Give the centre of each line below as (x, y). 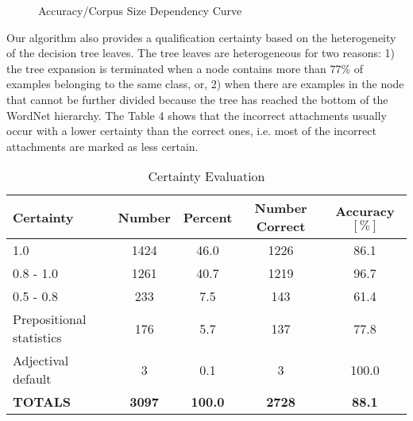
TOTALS (42, 402)
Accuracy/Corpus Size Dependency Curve (140, 10)
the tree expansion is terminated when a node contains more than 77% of (185, 68)
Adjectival (41, 361)
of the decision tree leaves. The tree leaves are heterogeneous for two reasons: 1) (201, 53)
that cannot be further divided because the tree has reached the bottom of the (197, 99)
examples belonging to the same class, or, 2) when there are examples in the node (205, 84)
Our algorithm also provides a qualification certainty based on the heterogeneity (201, 37)
